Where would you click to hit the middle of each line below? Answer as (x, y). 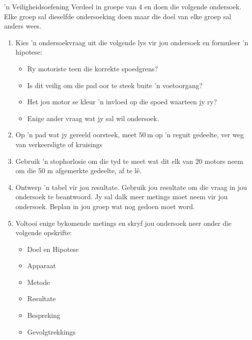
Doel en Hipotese (53, 249)
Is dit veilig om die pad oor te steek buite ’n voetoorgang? (115, 85)
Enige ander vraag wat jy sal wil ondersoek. (93, 118)
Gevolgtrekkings (51, 331)
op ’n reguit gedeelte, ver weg (200, 135)
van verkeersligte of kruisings (59, 144)
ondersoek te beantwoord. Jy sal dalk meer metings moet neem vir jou (122, 197)
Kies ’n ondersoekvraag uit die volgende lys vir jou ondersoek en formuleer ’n (132, 42)
